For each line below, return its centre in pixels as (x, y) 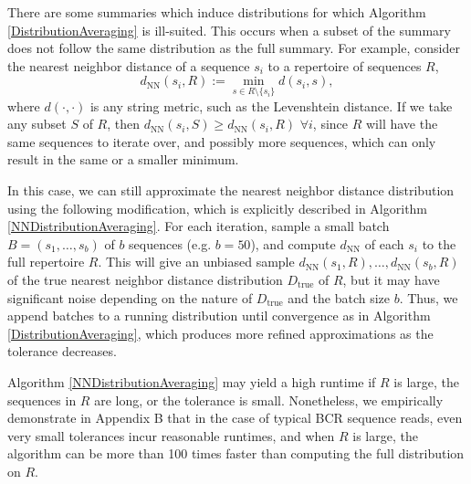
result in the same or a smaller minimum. (123, 159)
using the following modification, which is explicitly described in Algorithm (218, 208)
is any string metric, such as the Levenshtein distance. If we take (271, 105)
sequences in (42, 400)
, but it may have (391, 279)
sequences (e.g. (170, 243)
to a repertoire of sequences (345, 65)
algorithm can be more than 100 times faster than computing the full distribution (236, 453)
